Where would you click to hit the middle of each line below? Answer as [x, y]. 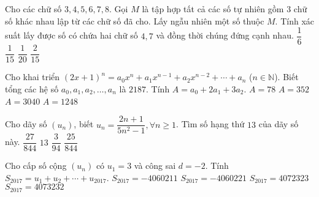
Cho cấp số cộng [36, 165]
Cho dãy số [26, 124]
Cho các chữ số [33, 9]
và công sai [155, 165]
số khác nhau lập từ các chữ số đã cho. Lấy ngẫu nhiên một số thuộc [135, 20]
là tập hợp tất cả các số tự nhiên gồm [213, 9]
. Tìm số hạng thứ [210, 124]
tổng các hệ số [32, 88]
